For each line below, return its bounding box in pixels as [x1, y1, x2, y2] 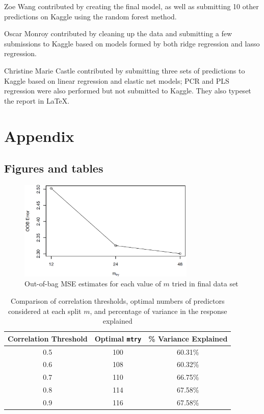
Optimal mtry [94, 333, 142, 344]
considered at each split [8, 305, 82, 316]
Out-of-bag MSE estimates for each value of [24, 278, 161, 289]
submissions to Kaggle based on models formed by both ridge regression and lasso [4, 38, 260, 48]
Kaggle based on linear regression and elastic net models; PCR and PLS [4, 75, 229, 86]
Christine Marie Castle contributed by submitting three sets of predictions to [4, 65, 245, 76]
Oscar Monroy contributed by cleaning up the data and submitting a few [4, 28, 232, 39]
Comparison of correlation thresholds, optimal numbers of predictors [10, 295, 225, 306]
